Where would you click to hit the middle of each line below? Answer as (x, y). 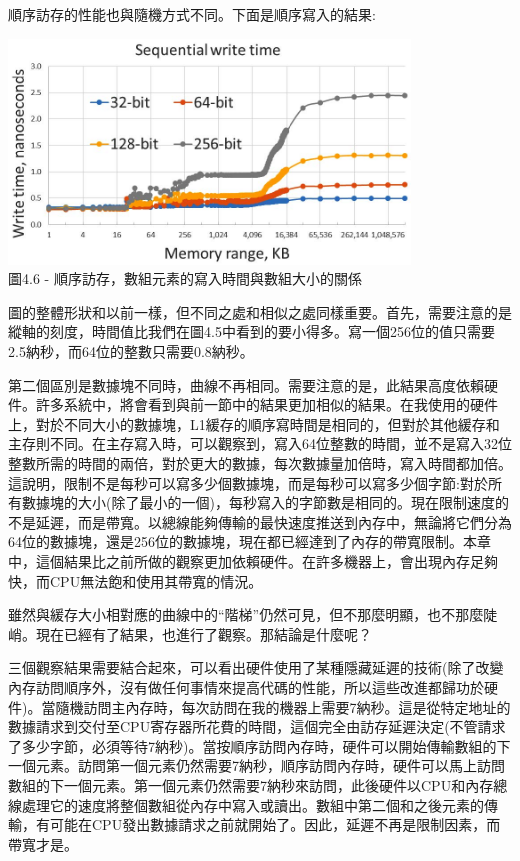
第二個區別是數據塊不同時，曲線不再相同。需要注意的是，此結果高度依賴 (246, 384)
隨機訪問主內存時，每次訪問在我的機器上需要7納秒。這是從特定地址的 (283, 706)
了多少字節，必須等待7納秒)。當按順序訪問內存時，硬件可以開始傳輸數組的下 (259, 745)
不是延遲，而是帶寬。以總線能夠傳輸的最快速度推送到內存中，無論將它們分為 (260, 521)
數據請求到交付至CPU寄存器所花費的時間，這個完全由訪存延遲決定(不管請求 (257, 726)
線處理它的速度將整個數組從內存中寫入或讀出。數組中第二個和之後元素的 (246, 804)
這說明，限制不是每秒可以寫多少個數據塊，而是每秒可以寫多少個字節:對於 (248, 482)
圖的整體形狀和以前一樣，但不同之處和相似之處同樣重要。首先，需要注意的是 (260, 311)
